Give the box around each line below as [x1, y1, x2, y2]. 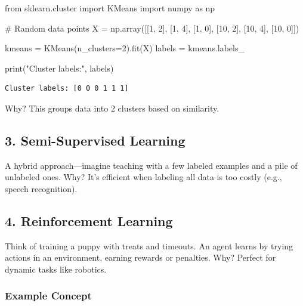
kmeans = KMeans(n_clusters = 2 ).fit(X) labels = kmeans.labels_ [5, 42, 245, 54]
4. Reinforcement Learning [5, 211, 173, 230]
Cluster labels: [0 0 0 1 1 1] [5, 84, 129, 93]
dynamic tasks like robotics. [5, 262, 107, 275]
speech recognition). [5, 182, 78, 194]
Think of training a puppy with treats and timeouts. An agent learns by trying [5, 239, 293, 252]
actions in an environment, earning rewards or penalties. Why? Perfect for [5, 251, 276, 264]
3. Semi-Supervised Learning [5, 131, 185, 149]
